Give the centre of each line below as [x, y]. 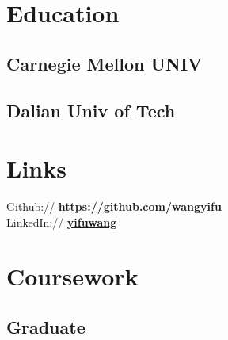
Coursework [72, 276]
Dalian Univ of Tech [91, 110]
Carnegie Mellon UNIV [104, 63]
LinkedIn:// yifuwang [62, 222]
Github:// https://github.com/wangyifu [114, 206]
